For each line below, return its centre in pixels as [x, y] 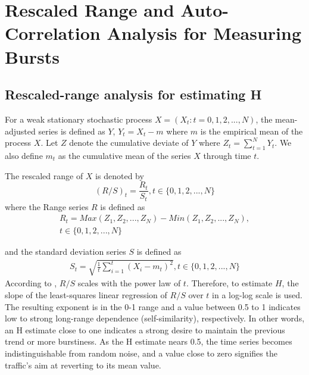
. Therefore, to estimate [229, 283]
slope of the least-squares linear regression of [86, 295]
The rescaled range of [44, 175]
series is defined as [72, 131]
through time [227, 155]
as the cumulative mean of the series [124, 155]
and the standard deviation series [65, 251]
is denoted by [120, 175]
